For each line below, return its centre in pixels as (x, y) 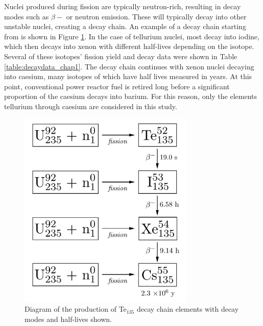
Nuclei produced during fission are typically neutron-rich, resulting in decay (123, 6)
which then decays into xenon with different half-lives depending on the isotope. (129, 46)
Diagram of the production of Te (76, 309)
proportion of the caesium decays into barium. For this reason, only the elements (131, 96)
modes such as (27, 16)
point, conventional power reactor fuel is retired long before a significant (117, 86)
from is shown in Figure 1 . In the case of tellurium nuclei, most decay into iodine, (132, 36)
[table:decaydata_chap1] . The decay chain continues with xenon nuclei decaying (129, 66)
